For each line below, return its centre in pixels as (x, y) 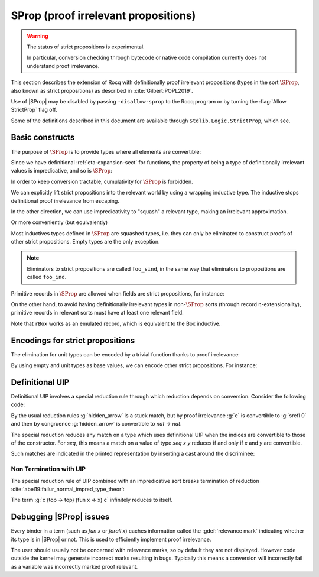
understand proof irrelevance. (63, 66)
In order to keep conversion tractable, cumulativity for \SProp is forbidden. (102, 181)
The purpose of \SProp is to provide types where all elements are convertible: (106, 151)
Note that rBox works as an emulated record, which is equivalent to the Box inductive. (116, 323)
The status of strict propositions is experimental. (86, 47)
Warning (38, 36)
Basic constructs (43, 137)
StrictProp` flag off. (34, 110)
